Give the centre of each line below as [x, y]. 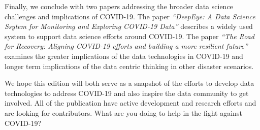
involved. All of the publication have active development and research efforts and [131, 103]
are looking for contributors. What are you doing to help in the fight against [123, 112]
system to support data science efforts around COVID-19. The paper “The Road [129, 36]
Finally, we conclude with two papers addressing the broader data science [119, 6]
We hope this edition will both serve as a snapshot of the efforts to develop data [129, 83]
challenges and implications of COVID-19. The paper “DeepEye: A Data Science [130, 16]
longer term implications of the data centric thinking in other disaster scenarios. [129, 66]
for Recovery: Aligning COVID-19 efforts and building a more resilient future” [126, 46]
